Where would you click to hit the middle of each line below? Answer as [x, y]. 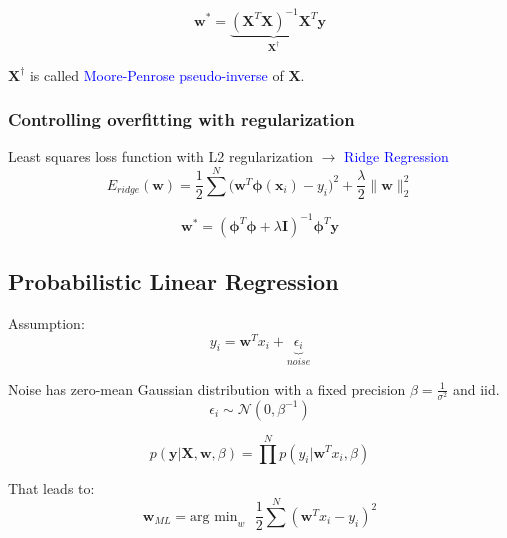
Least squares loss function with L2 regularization [161, 156]
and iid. [476, 388]
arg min [214, 516]
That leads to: [51, 487]
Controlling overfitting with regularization [181, 119]
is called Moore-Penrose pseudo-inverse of [156, 74]
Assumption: [46, 323]
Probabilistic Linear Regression [173, 281]
